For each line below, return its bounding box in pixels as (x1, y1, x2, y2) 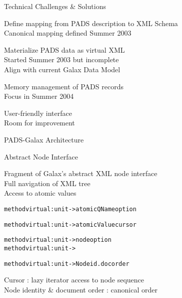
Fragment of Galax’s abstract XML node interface (4, 168, 157, 179)
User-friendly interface (4, 107, 72, 118)
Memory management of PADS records (4, 81, 123, 91)
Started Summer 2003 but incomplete (4, 54, 119, 65)
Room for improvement (4, 117, 75, 128)
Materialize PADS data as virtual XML (4, 44, 125, 55)
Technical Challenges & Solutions (4, 1, 106, 11)
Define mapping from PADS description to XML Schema (4, 18, 178, 28)
